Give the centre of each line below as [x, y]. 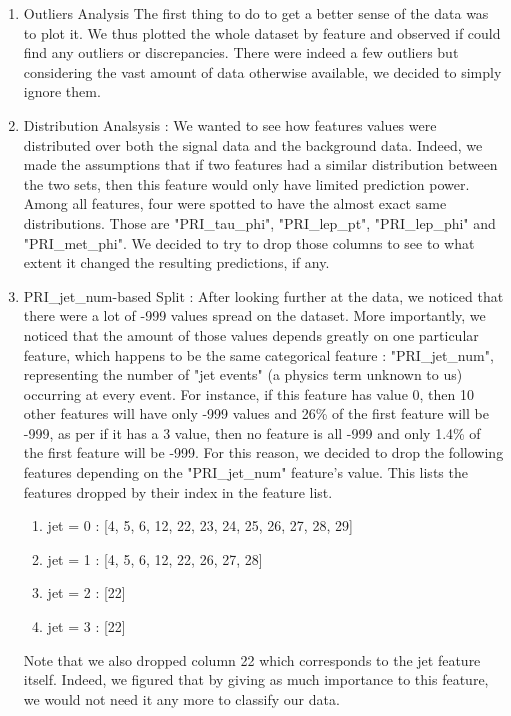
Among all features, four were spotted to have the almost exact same [235, 203]
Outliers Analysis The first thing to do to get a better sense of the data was [256, 13]
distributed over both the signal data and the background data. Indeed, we [253, 144]
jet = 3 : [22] [86, 626]
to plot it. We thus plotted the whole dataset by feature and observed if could [262, 32]
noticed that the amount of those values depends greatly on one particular [251, 334]
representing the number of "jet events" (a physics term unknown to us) [243, 374]
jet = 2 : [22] [86, 592]
